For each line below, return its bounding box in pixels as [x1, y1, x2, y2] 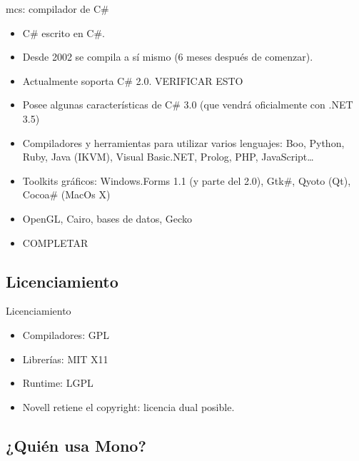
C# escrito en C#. [22, 25, 105, 40]
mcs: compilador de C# [6, 1, 109, 16]
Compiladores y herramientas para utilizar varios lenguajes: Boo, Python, [22, 135, 345, 150]
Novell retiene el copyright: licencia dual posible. [22, 399, 235, 414]
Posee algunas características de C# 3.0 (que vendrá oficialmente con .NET [22, 97, 353, 112]
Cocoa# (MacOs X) [22, 187, 111, 202]
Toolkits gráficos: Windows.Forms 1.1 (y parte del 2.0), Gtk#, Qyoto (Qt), [22, 173, 351, 188]
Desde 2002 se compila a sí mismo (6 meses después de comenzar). [22, 49, 313, 64]
